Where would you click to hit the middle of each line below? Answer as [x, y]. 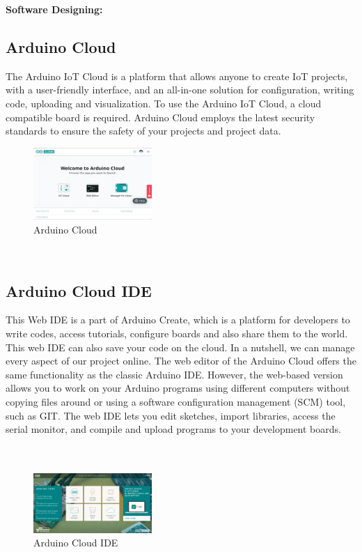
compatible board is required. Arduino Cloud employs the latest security [160, 117]
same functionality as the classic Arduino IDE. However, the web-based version [174, 374]
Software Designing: [54, 9]
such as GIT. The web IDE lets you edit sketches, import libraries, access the [171, 415]
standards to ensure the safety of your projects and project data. [143, 131]
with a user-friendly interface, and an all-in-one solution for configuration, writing [180, 90]
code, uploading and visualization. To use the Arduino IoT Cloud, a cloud [164, 103]
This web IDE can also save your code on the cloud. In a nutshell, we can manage [180, 347]
